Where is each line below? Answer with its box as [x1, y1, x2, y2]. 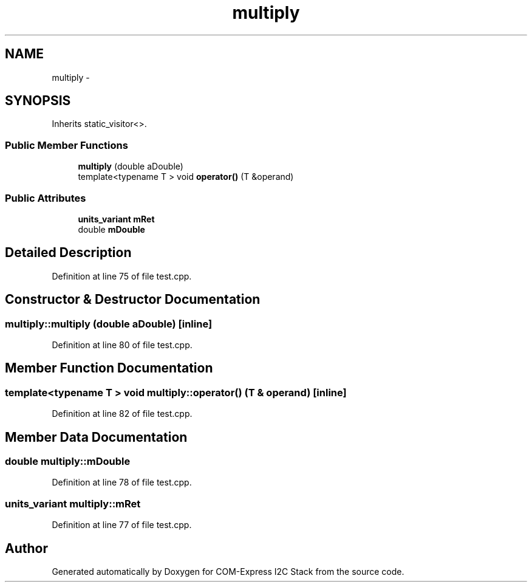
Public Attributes [5, 191, 86, 204]
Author [5, 540, 48, 556]
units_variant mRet [78, 213, 155, 224]
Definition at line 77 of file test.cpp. [52, 520, 192, 530]
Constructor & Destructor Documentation [5, 292, 261, 307]
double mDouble [78, 224, 145, 235]
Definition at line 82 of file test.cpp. [52, 408, 193, 419]
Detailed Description [5, 245, 132, 261]
